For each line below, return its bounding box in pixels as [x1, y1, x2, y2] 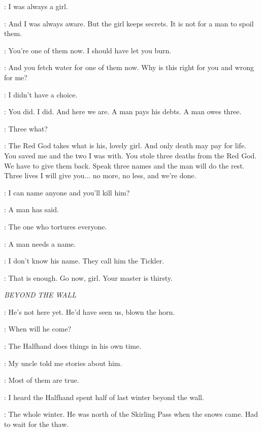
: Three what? [4, 123, 48, 134]
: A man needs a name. [4, 238, 76, 249]
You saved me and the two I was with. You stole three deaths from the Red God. [4, 150, 257, 160]
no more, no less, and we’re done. [92, 170, 196, 181]
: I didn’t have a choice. [4, 89, 78, 100]
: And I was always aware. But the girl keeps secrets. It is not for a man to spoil [4, 18, 254, 28]
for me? [4, 72, 27, 82]
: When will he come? [4, 323, 72, 334]
